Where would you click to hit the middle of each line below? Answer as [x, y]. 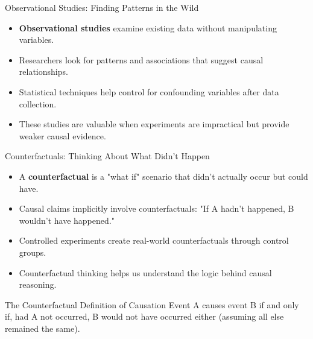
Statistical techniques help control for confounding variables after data [149, 91]
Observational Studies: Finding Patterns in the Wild [102, 7]
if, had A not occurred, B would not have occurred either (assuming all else [144, 316]
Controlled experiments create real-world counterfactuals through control [154, 240]
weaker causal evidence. [62, 135]
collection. [38, 103]
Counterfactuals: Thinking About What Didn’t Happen [107, 156]
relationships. [43, 71]
